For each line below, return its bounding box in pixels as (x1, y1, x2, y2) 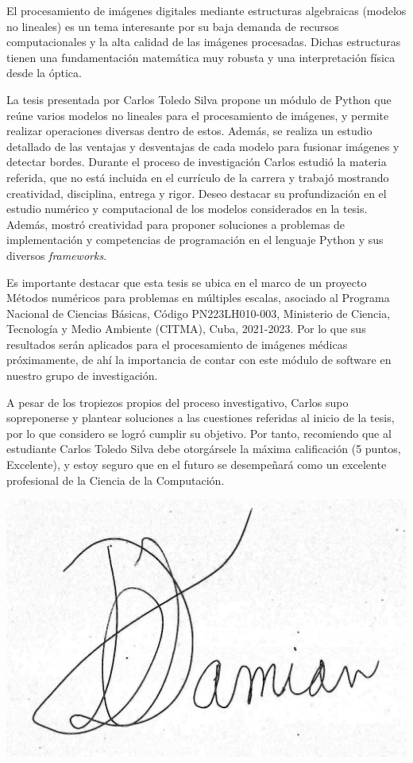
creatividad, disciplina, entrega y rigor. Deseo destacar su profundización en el (6, 184, 387, 201)
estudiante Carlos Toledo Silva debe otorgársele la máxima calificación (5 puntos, (6, 440, 401, 457)
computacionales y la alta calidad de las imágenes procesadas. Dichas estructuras (6, 33, 401, 50)
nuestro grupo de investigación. (6, 367, 158, 384)
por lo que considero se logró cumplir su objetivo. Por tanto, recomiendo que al (6, 424, 392, 441)
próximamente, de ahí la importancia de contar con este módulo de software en (6, 351, 392, 368)
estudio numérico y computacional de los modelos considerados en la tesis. (6, 200, 368, 217)
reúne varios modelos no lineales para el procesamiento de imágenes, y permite (6, 107, 389, 123)
